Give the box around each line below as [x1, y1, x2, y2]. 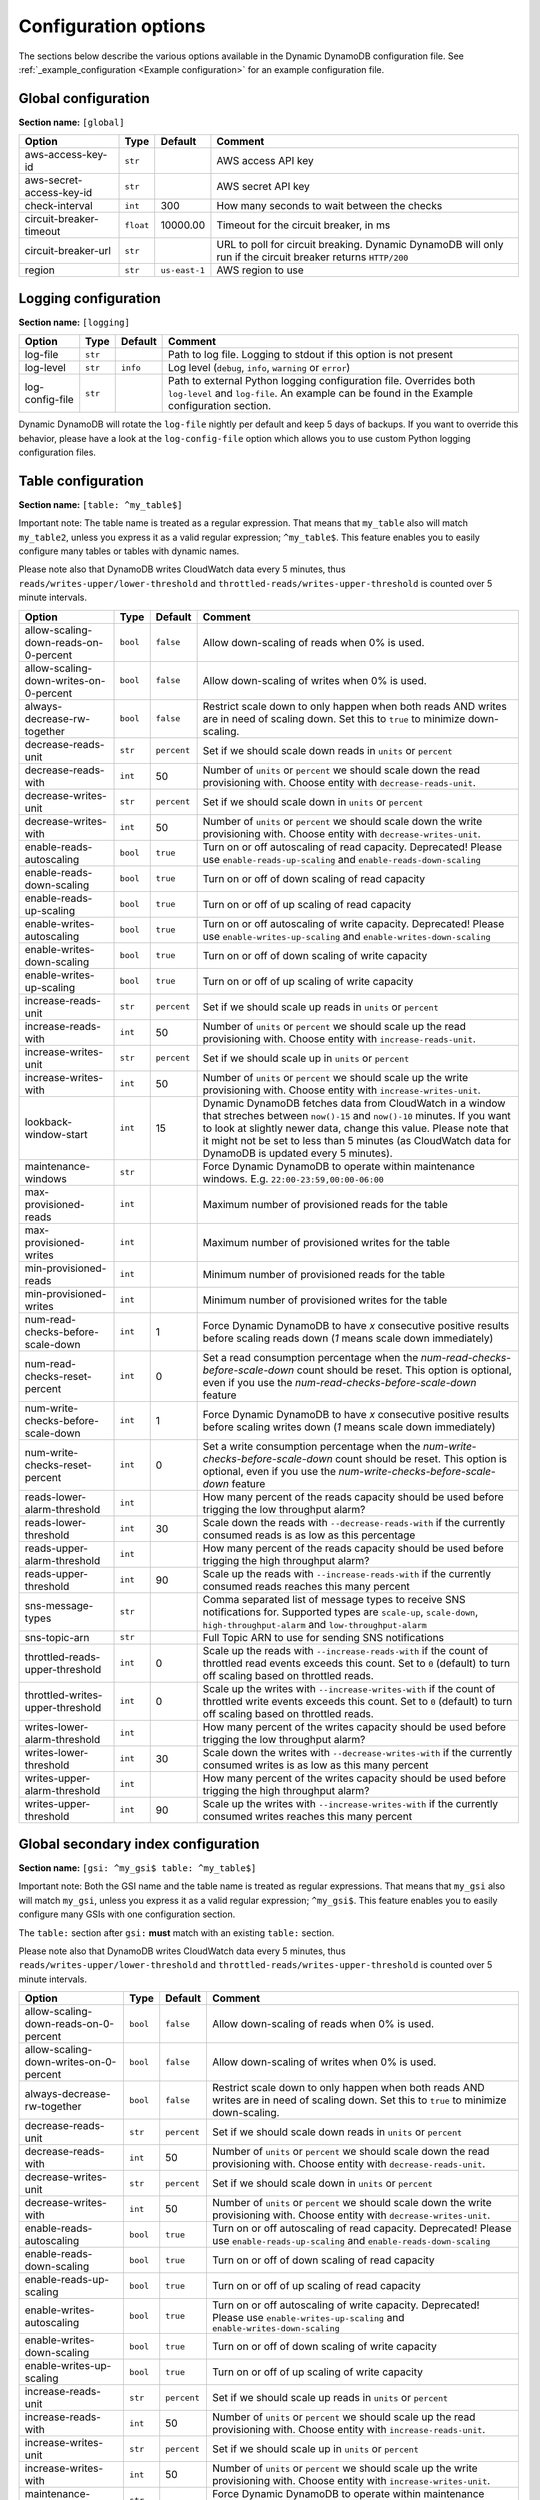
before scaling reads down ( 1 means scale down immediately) [202, 1331, 494, 1345]
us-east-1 [160, 265, 205, 275]
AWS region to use [216, 263, 304, 277]
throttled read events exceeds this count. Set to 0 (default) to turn [202, 1656, 510, 1670]
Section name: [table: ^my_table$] [18, 498, 184, 510]
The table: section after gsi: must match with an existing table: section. [18, 1926, 335, 1939]
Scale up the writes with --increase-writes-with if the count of [202, 1681, 496, 1695]
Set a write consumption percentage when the [202, 1439, 421, 1453]
